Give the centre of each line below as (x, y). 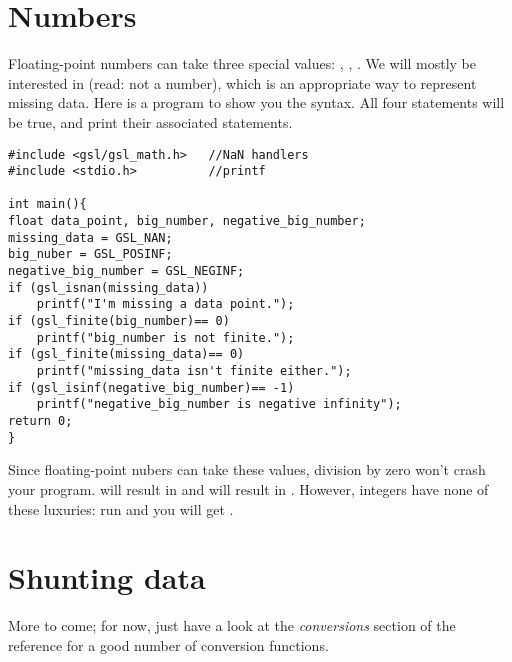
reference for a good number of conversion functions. (168, 644)
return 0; (40, 421)
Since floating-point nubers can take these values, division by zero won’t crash (247, 469)
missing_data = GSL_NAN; (90, 237)
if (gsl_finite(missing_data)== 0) (126, 354)
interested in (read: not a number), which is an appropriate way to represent (242, 82)
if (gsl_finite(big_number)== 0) (119, 321)
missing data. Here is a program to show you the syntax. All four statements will (256, 102)
